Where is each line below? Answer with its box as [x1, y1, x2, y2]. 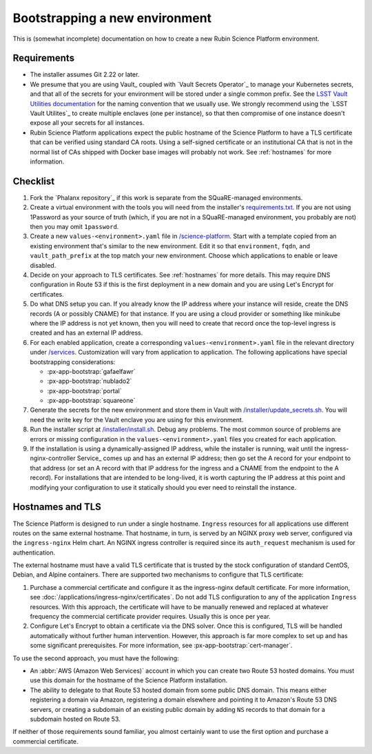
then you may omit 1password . [30, 223, 119, 231]
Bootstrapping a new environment [12, 10, 212, 26]
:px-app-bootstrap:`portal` [47, 386, 122, 395]
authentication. [12, 548, 56, 557]
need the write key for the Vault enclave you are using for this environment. [30, 415, 244, 424]
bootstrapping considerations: [30, 357, 116, 366]
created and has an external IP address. [30, 328, 143, 337]
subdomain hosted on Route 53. [30, 715, 121, 723]
